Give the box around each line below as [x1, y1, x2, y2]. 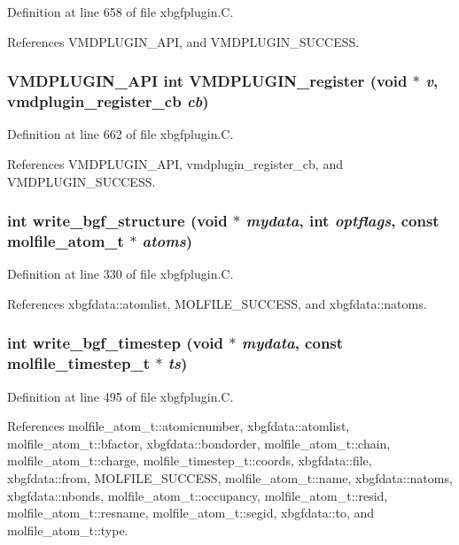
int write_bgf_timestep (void [7, 332, 223, 354]
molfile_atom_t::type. [7, 520, 128, 539]
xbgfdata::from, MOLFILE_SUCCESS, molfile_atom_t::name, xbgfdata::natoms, [7, 468, 453, 487]
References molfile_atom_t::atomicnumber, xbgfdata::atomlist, [7, 417, 350, 435]
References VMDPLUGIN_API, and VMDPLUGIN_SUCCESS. [7, 32, 360, 50]
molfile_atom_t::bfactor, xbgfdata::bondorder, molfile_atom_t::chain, [7, 434, 391, 452]
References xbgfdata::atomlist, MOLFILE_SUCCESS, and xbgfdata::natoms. [7, 294, 427, 312]
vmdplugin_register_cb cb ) [7, 90, 209, 112]
